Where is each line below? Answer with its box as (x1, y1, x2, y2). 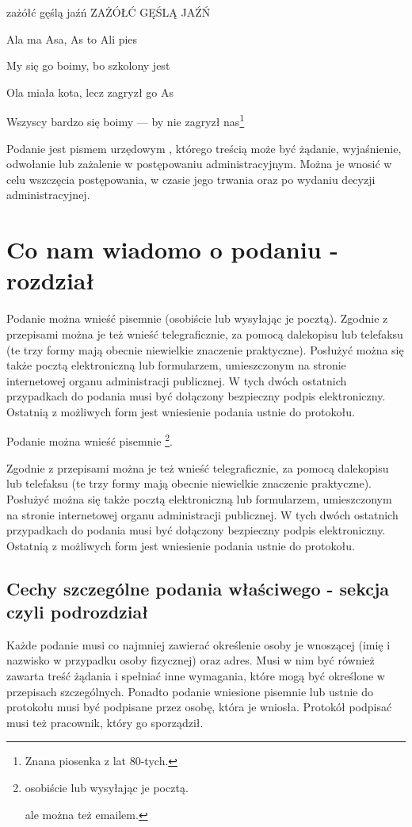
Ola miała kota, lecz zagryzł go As (6, 83, 174, 100)
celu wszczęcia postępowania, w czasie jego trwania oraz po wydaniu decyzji (6, 170, 376, 187)
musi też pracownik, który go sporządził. (6, 714, 204, 730)
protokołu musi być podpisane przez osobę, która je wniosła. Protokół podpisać (6, 699, 392, 715)
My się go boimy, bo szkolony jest (6, 57, 170, 74)
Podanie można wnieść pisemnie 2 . (6, 431, 173, 450)
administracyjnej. (6, 186, 90, 203)
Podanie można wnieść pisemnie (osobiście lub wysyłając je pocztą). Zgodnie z (6, 310, 388, 327)
